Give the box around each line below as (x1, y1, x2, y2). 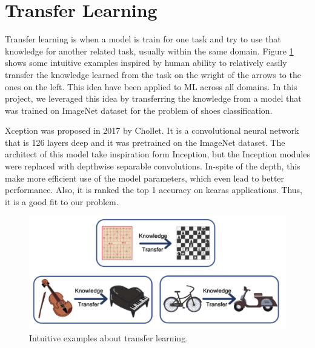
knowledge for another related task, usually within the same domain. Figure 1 (5, 44, 294, 57)
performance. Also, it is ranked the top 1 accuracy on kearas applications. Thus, (5, 183, 302, 196)
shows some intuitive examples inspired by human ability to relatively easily (5, 56, 287, 69)
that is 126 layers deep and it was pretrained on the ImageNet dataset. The (5, 136, 285, 148)
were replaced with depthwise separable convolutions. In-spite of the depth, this (5, 160, 300, 172)
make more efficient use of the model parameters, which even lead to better (5, 171, 285, 184)
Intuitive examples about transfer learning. (29, 332, 188, 344)
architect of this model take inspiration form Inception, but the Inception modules (5, 148, 310, 160)
